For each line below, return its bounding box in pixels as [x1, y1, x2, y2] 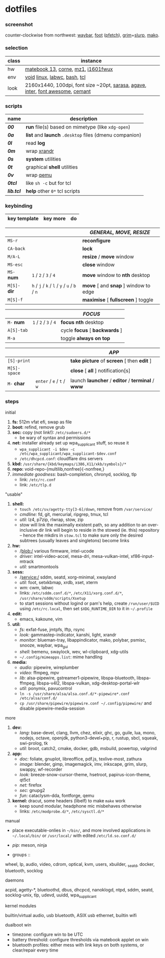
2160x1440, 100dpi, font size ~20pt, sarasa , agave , [25, 81, 147, 88]
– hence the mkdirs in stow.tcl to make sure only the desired [19, 532, 143, 538]
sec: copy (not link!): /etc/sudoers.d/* [12, 429, 91, 435]
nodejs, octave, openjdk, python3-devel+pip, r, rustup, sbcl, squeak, [19, 735, 158, 741]
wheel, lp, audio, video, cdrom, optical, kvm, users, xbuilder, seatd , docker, [5, 861, 155, 868]
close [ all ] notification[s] [70, 367, 131, 374]
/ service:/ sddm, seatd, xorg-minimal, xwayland [19, 574, 116, 580]
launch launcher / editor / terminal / [70, 377, 155, 384]
